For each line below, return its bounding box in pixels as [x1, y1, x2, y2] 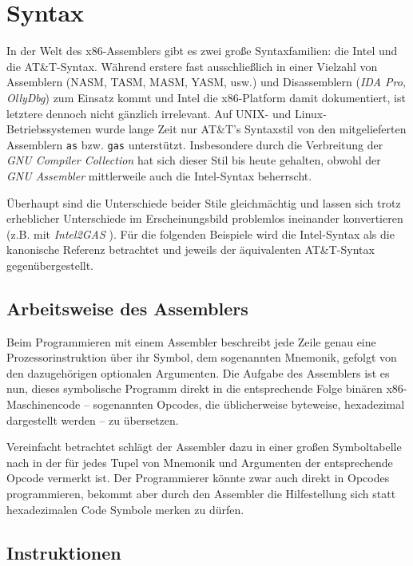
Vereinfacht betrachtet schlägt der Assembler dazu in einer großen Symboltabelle [6, 438, 402, 455]
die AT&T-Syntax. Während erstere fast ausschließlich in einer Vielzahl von [6, 57, 378, 74]
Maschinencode [6, 396, 81, 413]
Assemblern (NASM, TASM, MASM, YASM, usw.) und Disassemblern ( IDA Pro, [6, 73, 407, 90]
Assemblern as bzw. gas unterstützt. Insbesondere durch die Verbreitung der [6, 136, 383, 152]
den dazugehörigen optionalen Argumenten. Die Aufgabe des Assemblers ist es [6, 364, 390, 381]
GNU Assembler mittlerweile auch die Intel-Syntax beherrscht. [6, 167, 312, 184]
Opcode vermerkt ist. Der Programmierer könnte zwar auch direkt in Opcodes [6, 469, 390, 486]
